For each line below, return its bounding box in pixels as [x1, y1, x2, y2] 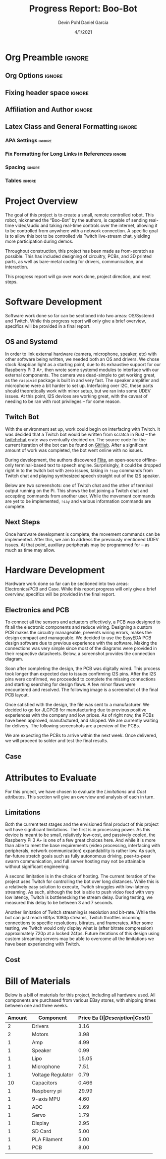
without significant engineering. [5, 864, 70, 869]
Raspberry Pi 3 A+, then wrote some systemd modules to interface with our [5, 367, 159, 373]
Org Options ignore [5, 72, 63, 80]
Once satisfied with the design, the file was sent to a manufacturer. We [5, 702, 150, 708]
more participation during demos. [5, 238, 73, 244]
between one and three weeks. [5, 1002, 68, 1008]
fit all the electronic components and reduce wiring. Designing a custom [5, 624, 152, 630]
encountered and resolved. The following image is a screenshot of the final [5, 687, 159, 693]
